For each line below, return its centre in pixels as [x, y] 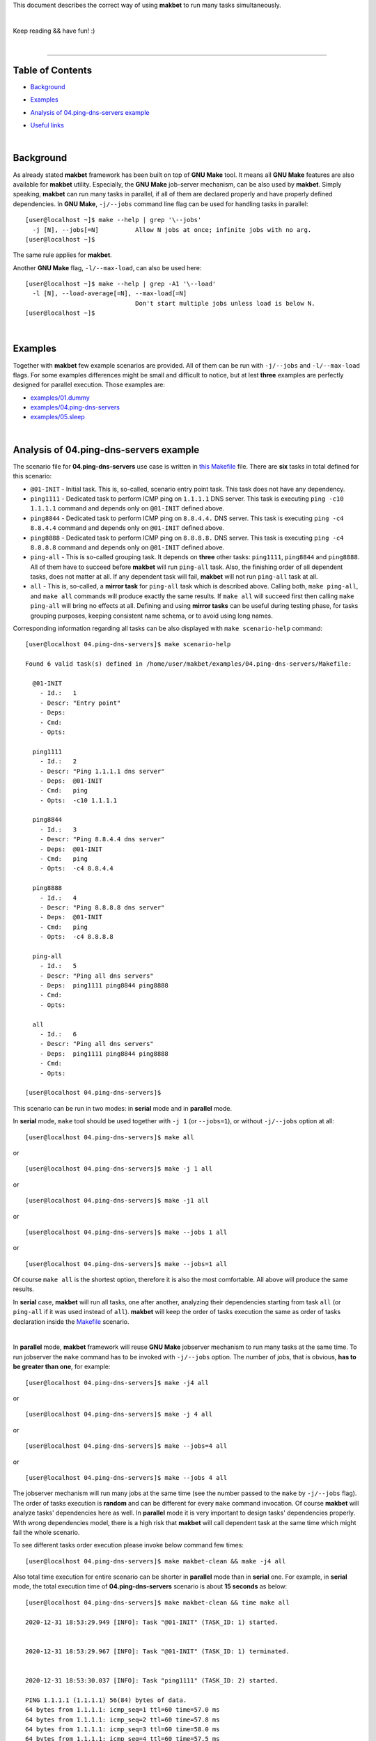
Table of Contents [53, 70]
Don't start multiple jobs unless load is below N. [225, 303]
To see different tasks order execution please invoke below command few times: [128, 1545]
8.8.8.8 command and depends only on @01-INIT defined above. [127, 547]
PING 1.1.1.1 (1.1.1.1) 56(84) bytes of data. [106, 1700]
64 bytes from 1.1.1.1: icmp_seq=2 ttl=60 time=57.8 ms [123, 1719]
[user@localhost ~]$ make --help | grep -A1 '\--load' [121, 284]
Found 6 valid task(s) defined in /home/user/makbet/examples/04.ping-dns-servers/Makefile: [189, 664]
